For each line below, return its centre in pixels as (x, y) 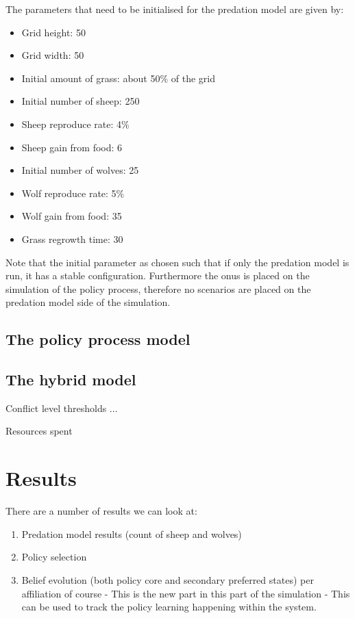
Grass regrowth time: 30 (72, 239)
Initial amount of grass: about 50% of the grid (118, 78)
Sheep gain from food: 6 (72, 147)
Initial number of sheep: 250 (81, 101)
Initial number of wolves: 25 (80, 170)
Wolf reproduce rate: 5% (73, 193)
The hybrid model (71, 379)
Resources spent (39, 431)
